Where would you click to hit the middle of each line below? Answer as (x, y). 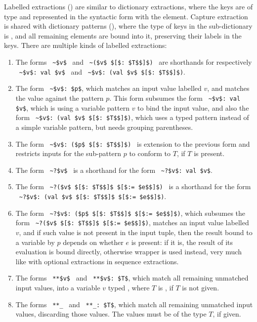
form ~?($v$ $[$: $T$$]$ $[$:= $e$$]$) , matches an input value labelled (132, 222)
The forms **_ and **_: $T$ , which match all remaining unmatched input (134, 304)
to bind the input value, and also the (193, 107)
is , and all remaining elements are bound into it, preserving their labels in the (123, 35)
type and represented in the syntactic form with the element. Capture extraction (126, 16)
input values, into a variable (58, 288)
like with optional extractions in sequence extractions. (97, 261)
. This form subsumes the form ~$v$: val (175, 98)
